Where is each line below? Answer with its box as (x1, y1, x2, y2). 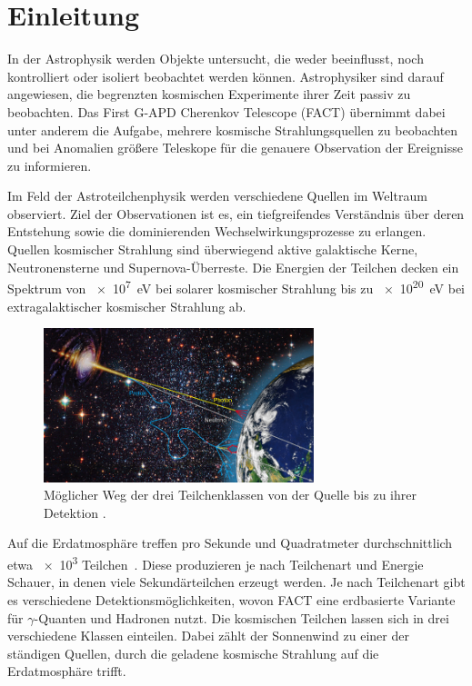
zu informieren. (7, 155, 92, 174)
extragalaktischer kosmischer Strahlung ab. (7, 296, 246, 315)
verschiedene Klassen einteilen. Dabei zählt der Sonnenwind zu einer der (7, 626, 409, 645)
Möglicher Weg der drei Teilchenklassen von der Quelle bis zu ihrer (44, 485, 417, 504)
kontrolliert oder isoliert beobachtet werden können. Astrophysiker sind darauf (7, 66, 444, 85)
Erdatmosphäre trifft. (7, 661, 126, 681)
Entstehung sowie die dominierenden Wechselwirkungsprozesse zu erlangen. (7, 222, 427, 241)
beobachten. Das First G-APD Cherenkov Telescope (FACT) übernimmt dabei (7, 102, 446, 121)
